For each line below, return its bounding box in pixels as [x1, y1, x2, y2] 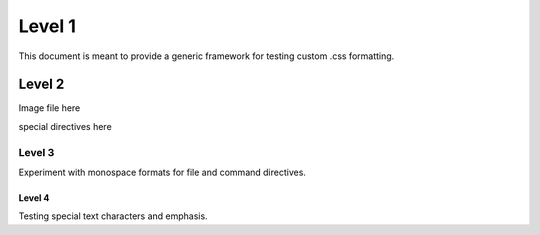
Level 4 [18, 191, 50, 204]
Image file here [18, 102, 81, 114]
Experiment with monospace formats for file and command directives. [18, 166, 307, 178]
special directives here [18, 120, 112, 132]
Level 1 [18, 15, 77, 37]
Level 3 [18, 145, 55, 159]
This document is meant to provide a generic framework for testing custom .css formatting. [18, 50, 395, 62]
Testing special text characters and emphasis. [18, 210, 209, 222]
